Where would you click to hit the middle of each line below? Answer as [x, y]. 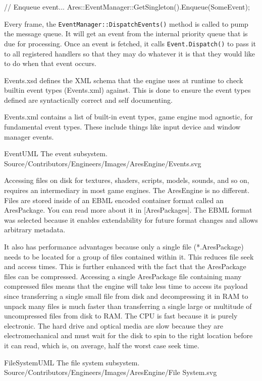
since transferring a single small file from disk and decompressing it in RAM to [126, 296]
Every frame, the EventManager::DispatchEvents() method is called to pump [126, 23]
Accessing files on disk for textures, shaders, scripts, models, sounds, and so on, [127, 180]
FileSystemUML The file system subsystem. [72, 362]
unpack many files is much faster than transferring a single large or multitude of [128, 306]
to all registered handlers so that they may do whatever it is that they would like [130, 53]
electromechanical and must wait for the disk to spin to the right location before [128, 335]
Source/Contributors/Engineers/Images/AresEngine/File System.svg [111, 372]
